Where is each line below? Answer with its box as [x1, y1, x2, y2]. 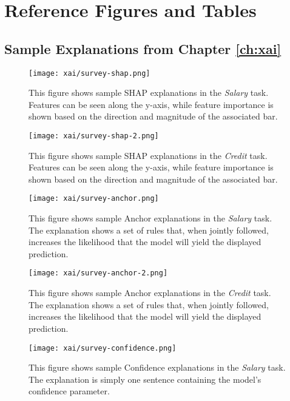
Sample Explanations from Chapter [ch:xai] [4, 39, 282, 58]
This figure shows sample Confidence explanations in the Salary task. [29, 361, 286, 374]
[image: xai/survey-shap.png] [29, 69, 150, 78]
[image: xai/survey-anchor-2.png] [29, 269, 168, 278]
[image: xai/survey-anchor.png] [29, 194, 159, 203]
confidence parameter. [29, 385, 110, 397]
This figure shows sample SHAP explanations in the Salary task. [29, 86, 269, 99]
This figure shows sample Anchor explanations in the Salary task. [29, 212, 272, 224]
